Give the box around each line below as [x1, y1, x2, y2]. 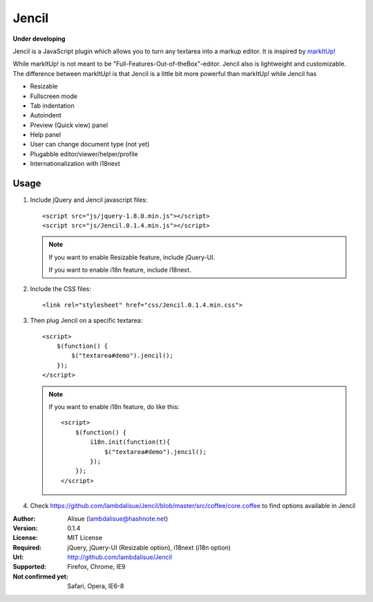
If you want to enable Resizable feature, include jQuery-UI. [48, 253, 216, 261]
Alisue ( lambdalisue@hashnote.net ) [67, 514, 169, 523]
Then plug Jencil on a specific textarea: [30, 317, 143, 325]
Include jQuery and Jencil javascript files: [30, 196, 148, 204]
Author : [12, 514, 36, 523]
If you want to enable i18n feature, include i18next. [48, 266, 191, 274]
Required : [12, 543, 41, 552]
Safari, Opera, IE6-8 [67, 582, 124, 590]
